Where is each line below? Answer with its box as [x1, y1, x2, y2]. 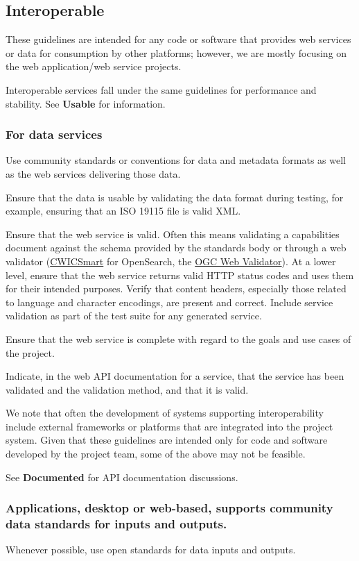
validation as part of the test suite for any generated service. [6, 308, 262, 323]
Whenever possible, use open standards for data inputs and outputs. [6, 542, 296, 557]
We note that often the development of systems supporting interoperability [6, 405, 324, 420]
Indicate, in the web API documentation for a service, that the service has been [6, 369, 344, 383]
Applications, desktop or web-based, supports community [6, 499, 333, 517]
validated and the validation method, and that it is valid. [6, 382, 249, 396]
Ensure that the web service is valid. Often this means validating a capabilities [6, 226, 340, 241]
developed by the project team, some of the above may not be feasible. [6, 446, 306, 461]
